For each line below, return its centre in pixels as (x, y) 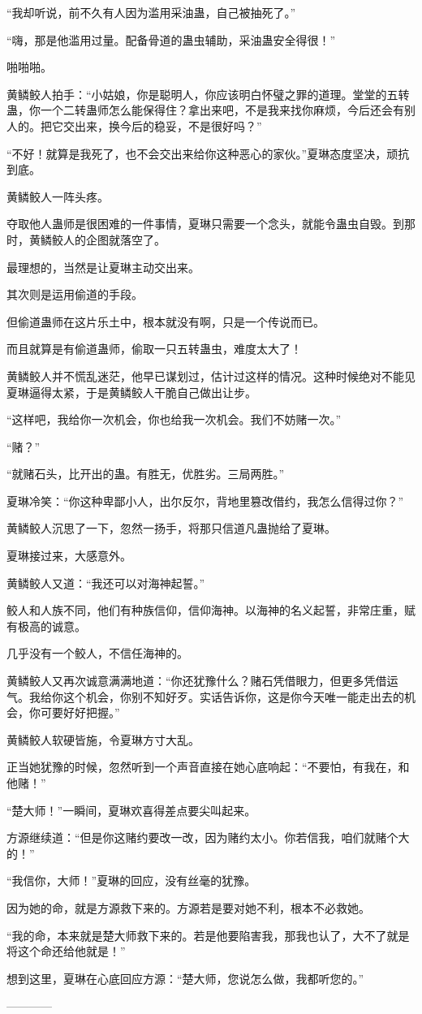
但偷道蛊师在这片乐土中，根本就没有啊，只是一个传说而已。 (166, 321)
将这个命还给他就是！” (66, 951)
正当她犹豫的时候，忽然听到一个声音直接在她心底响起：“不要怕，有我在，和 (208, 767)
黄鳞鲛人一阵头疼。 (58, 196)
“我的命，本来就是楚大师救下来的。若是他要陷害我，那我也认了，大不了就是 (208, 935)
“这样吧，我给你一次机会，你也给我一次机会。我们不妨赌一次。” (174, 419)
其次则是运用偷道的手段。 (75, 294)
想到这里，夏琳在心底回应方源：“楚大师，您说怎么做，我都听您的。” (185, 978)
